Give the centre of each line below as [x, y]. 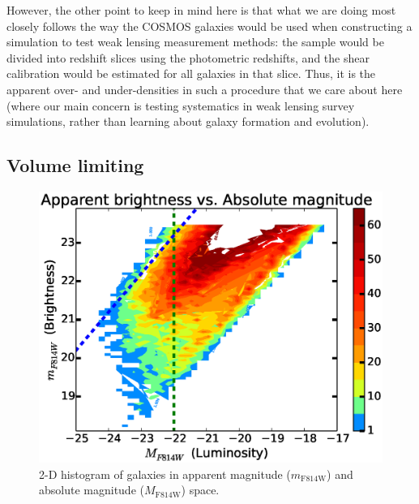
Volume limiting [75, 165]
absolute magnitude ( [92, 490]
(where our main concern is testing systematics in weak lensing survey [181, 105]
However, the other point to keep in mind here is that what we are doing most [201, 10]
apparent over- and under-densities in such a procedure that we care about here [205, 89]
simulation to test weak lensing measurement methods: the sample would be [195, 42]
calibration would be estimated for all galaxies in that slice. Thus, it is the [191, 73]
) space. [200, 490]
